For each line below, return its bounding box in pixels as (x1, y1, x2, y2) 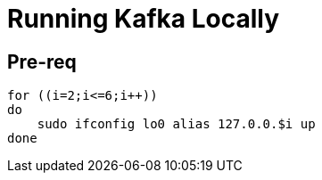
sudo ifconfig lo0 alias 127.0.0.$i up (37, 117, 316, 132)
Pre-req (7, 50, 77, 73)
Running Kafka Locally (7, 4, 280, 34)
